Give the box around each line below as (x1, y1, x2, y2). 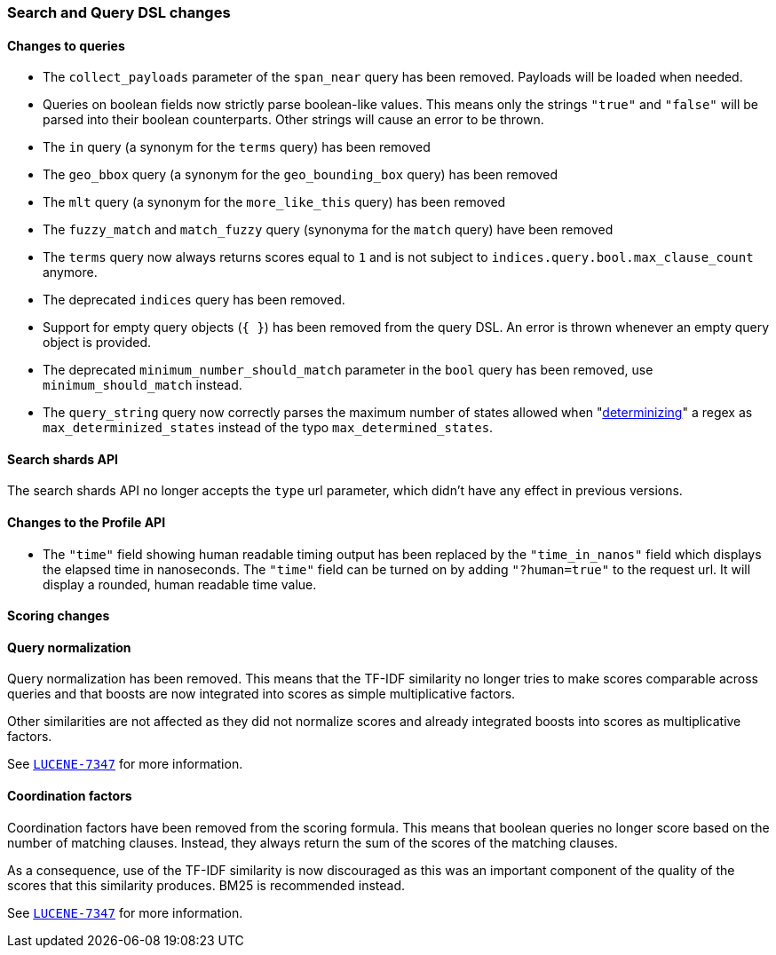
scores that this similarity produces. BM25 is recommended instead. (7, 877, 406, 893)
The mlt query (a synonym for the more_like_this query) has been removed (43, 194, 506, 210)
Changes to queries (7, 37, 125, 53)
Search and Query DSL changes (7, 4, 231, 21)
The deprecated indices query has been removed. (43, 292, 345, 308)
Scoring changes (7, 608, 110, 624)
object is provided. (43, 335, 152, 351)
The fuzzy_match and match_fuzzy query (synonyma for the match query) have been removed (43, 222, 614, 238)
